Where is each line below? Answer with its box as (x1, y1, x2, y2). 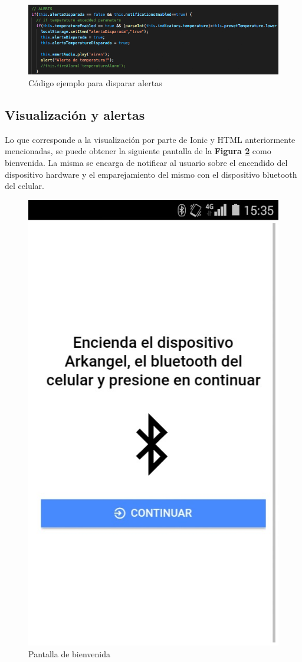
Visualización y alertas (5, 105, 145, 123)
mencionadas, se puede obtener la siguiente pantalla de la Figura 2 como (5, 145, 271, 157)
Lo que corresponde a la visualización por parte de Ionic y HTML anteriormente (5, 133, 296, 145)
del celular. (5, 180, 44, 192)
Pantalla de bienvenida (28, 647, 111, 660)
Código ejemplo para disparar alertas (28, 76, 162, 89)
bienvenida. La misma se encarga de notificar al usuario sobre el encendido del (5, 156, 288, 168)
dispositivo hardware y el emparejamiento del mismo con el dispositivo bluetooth (5, 168, 297, 180)
